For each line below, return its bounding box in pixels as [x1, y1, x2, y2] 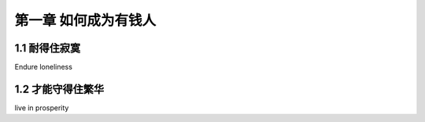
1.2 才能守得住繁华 [14, 82, 105, 95]
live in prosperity [14, 102, 69, 113]
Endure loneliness [14, 63, 72, 72]
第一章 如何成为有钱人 [14, 12, 157, 29]
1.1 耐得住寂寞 [14, 41, 81, 55]
